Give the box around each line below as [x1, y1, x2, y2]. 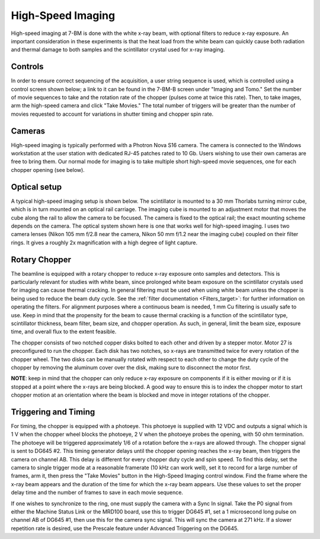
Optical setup [11, 181, 62, 192]
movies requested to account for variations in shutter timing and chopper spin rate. [11, 110, 214, 117]
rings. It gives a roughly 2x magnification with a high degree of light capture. [11, 239, 198, 246]
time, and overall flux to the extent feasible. [11, 328, 117, 335]
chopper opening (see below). [11, 166, 85, 173]
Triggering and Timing [11, 407, 95, 417]
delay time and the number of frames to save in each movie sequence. [11, 489, 184, 496]
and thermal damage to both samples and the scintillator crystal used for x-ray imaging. [11, 46, 225, 53]
